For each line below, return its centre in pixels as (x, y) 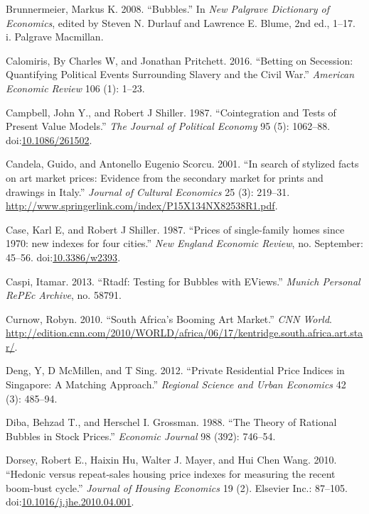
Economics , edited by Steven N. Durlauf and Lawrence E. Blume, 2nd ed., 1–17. (181, 22)
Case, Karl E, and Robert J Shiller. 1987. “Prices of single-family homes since (175, 229)
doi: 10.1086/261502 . (49, 140)
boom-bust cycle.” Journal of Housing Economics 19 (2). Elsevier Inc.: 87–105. (177, 487)
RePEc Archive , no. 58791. (64, 295)
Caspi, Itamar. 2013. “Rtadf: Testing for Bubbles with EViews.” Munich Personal (183, 281)
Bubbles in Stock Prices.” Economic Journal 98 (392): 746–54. (141, 436)
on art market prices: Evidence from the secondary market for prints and (165, 177)
